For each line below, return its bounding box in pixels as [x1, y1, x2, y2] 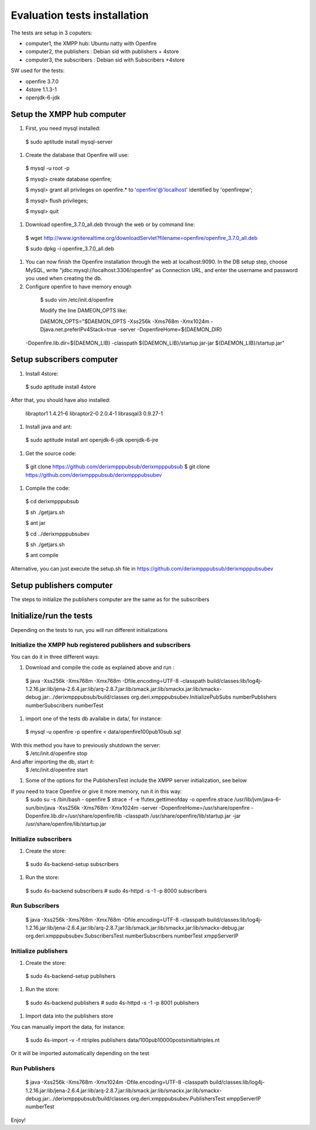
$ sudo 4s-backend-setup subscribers [25, 860, 119, 867]
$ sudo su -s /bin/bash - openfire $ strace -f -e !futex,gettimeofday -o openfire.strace [25, 796, 233, 803]
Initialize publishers [11, 947, 68, 955]
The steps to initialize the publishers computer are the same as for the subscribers [11, 596, 210, 603]
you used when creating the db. [25, 275, 102, 282]
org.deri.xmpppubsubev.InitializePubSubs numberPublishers [130, 693, 277, 700]
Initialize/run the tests [11, 611, 93, 621]
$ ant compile [25, 552, 59, 559]
